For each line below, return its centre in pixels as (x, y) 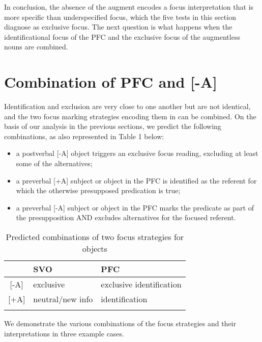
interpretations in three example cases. (64, 333)
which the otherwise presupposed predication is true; (98, 190)
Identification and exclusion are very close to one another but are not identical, (127, 106)
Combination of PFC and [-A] (111, 82)
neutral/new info (63, 299)
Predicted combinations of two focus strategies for (95, 237)
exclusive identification (141, 284)
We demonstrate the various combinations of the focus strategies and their (120, 323)
